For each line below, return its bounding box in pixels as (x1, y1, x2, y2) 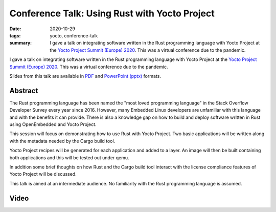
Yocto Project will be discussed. (9, 171, 77, 177)
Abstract (9, 86, 38, 95)
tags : (9, 32, 21, 38)
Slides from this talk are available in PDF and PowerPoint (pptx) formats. (9, 73, 161, 79)
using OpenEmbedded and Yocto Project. (9, 121, 97, 128)
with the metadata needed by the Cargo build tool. (9, 138, 116, 144)
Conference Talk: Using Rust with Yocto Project (9, 8, 215, 19)
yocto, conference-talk (50, 32, 98, 38)
